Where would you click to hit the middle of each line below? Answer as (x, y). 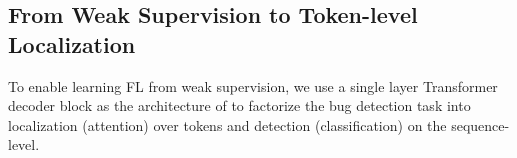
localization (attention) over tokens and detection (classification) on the (227, 124)
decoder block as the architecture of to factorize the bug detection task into (239, 105)
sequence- (480, 124)
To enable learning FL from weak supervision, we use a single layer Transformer (253, 85)
